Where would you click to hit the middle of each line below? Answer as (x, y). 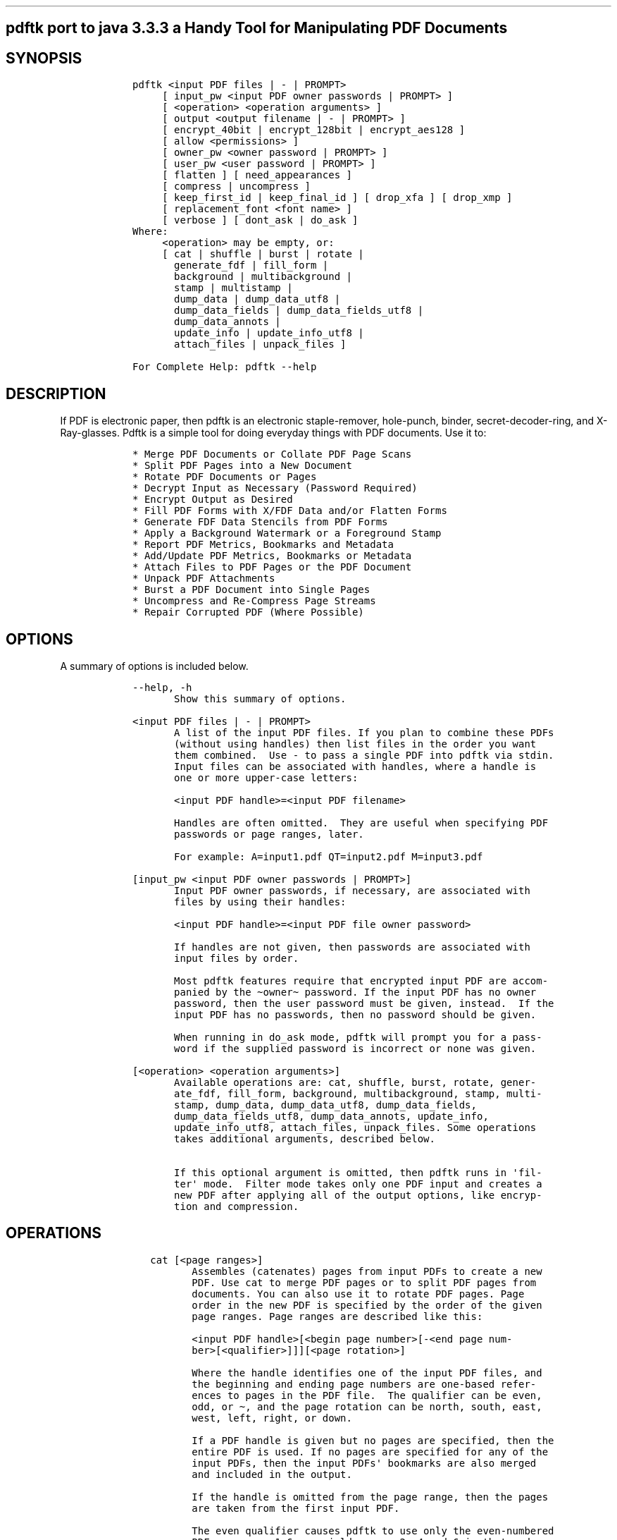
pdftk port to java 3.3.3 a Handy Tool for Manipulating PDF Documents (257, 28)
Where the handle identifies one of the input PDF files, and (367, 1373)
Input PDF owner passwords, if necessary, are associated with (352, 890)
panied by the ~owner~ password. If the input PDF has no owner (355, 992)
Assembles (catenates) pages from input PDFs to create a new (367, 1271)
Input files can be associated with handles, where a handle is (355, 766)
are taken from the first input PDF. (296, 1508)
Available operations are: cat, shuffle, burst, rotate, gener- (355, 1082)
